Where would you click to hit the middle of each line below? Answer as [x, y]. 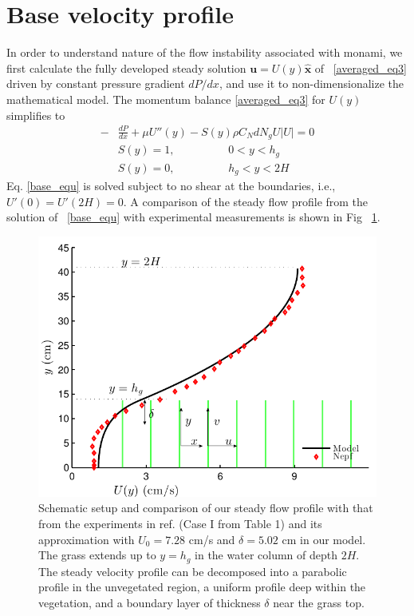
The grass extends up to [97, 555]
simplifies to [36, 115]
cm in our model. [324, 539]
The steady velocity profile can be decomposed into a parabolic [193, 571]
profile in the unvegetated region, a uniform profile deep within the [202, 587]
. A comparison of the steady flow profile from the [246, 201]
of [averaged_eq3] [361, 68]
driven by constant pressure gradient [96, 83]
